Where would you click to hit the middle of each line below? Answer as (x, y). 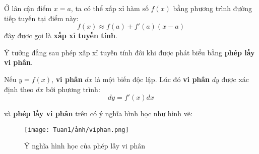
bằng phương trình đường (213, 8)
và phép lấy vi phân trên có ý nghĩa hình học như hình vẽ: (98, 113)
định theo (19, 89)
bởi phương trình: (73, 89)
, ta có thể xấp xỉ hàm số (110, 8)
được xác (235, 79)
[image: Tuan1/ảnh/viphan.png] (77, 130)
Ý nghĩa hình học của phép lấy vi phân (85, 146)
